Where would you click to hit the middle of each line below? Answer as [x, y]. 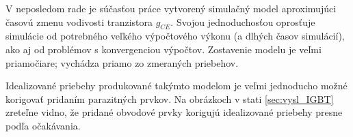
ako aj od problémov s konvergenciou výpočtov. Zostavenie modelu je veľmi [164, 49]
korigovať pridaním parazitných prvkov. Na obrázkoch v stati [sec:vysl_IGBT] [170, 98]
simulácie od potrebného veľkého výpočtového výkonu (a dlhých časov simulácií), [175, 36]
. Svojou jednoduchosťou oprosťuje [243, 21]
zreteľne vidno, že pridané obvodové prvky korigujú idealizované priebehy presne [174, 112]
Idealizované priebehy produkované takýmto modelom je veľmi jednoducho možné [176, 86]
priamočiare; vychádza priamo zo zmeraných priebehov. [122, 62]
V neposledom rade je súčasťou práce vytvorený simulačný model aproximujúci [171, 8]
